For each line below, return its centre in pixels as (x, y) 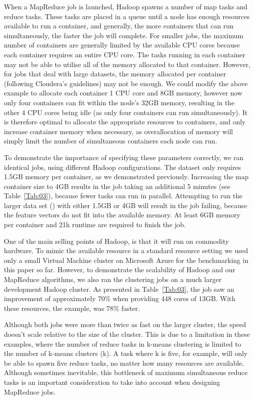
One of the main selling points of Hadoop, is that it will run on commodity (116, 241)
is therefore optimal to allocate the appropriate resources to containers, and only (125, 122)
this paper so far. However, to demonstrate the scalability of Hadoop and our (120, 270)
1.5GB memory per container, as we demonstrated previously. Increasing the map (126, 176)
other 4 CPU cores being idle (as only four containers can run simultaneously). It (126, 112)
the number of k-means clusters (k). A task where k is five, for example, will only (126, 353)
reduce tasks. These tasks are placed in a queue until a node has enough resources (127, 16)
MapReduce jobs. (30, 391)
